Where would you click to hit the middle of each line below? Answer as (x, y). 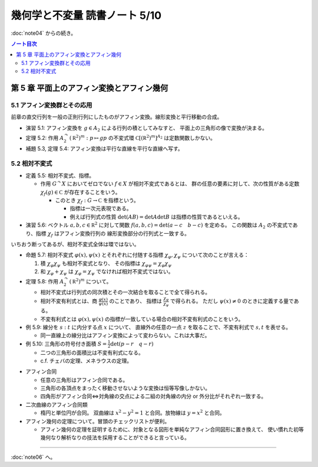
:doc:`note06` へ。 (33, 457)
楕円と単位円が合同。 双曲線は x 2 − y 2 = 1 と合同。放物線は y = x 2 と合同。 (132, 412)
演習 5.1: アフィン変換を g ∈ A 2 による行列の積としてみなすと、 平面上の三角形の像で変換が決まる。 (147, 128)
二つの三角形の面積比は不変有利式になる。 (92, 352)
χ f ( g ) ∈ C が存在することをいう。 (80, 193)
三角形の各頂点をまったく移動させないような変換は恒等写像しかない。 (125, 388)
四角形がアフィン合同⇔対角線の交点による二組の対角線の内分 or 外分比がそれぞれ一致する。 (153, 396)
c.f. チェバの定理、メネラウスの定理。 (86, 361)
